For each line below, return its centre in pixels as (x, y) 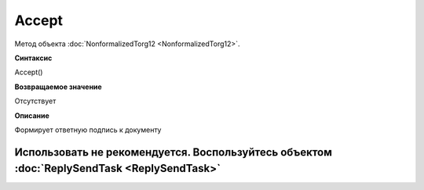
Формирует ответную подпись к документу (88, 130)
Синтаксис (33, 58)
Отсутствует (35, 101)
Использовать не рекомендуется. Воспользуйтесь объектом (174, 152)
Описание (32, 115)
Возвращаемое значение (58, 87)
